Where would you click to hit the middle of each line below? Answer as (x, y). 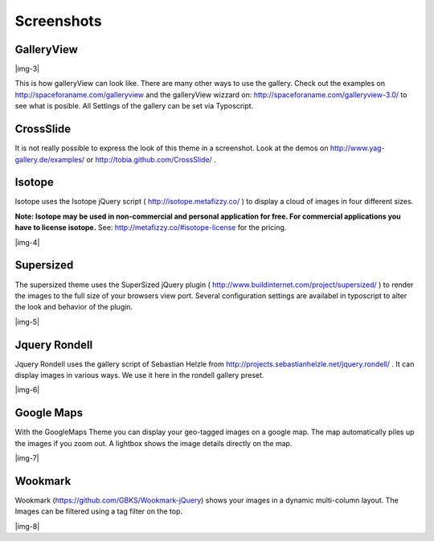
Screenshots (58, 21)
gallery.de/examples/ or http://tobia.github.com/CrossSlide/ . (115, 159)
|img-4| (27, 242)
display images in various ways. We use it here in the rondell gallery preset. (139, 375)
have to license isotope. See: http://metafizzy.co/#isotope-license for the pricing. (151, 227)
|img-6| (27, 390)
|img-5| (27, 322)
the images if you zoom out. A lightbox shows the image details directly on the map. (154, 443)
